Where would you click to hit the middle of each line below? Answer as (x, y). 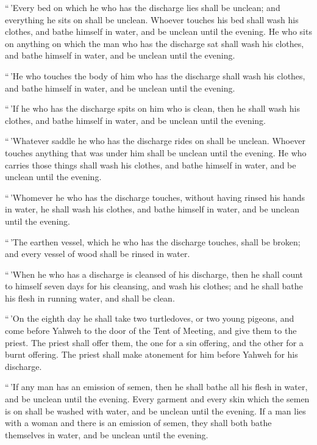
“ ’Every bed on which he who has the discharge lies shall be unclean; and (143, 7)
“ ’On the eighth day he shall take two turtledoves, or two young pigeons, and (150, 318)
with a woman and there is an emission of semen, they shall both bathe (138, 423)
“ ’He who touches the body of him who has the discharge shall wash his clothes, (155, 75)
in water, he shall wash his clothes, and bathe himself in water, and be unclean (152, 209)
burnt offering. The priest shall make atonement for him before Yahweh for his (151, 354)
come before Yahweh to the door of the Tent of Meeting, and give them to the (151, 331)
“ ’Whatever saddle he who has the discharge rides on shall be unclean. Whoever (155, 141)
